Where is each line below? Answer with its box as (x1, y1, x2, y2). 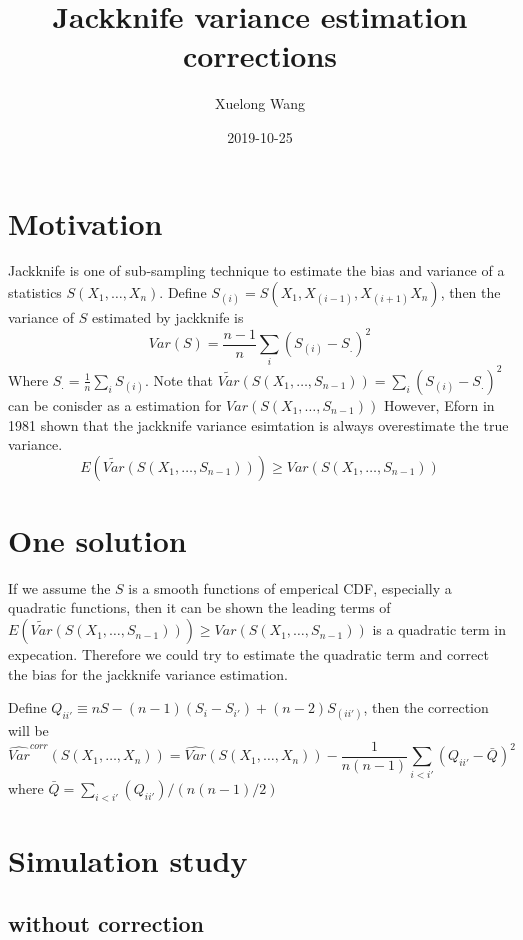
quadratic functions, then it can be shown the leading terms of (8, 597, 391, 618)
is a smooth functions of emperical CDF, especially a (128, 577, 452, 598)
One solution (8, 519, 187, 560)
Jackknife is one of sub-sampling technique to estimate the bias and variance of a (8, 260, 505, 281)
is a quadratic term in (372, 619, 506, 640)
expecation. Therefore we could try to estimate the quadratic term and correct (8, 644, 489, 665)
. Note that (144, 369, 213, 390)
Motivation (8, 202, 163, 243)
